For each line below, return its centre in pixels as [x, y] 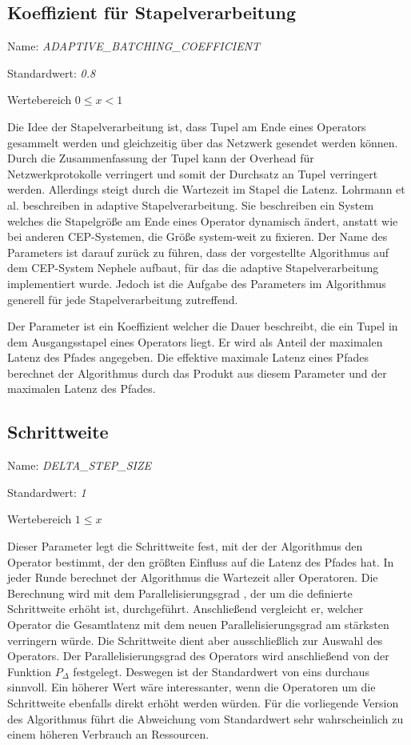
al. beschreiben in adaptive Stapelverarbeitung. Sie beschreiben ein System [191, 204]
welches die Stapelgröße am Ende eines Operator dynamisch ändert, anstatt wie [203, 220]
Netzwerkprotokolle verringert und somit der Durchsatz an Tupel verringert [193, 173]
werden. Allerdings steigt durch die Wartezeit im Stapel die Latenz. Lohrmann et [206, 189]
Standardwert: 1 [47, 492]
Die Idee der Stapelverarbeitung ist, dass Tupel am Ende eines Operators [187, 126]
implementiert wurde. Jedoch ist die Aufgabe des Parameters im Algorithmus [197, 283]
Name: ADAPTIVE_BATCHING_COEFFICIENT [134, 46]
